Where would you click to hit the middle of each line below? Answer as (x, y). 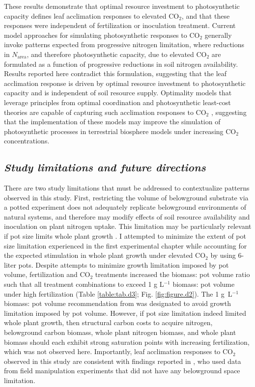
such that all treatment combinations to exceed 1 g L (84, 284)
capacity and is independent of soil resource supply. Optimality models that (118, 93)
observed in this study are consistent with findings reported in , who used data (123, 361)
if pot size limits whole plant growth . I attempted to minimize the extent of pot (125, 236)
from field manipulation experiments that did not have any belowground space (122, 371)
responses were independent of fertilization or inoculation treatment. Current (120, 25)
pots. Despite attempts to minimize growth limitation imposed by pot (124, 264)
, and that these (206, 15)
